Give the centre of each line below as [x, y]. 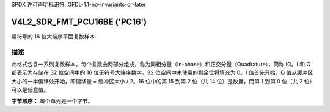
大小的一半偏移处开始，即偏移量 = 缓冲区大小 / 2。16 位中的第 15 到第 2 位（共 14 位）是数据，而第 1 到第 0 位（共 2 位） [163, 81]
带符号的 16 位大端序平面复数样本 [53, 36]
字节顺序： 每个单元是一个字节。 [52, 101]
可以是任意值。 [30, 90]
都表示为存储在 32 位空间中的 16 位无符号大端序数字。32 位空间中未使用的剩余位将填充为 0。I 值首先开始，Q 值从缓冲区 [162, 72]
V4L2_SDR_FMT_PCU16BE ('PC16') [79, 22]
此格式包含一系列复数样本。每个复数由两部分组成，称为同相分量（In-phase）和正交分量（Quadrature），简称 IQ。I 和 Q [161, 65]
